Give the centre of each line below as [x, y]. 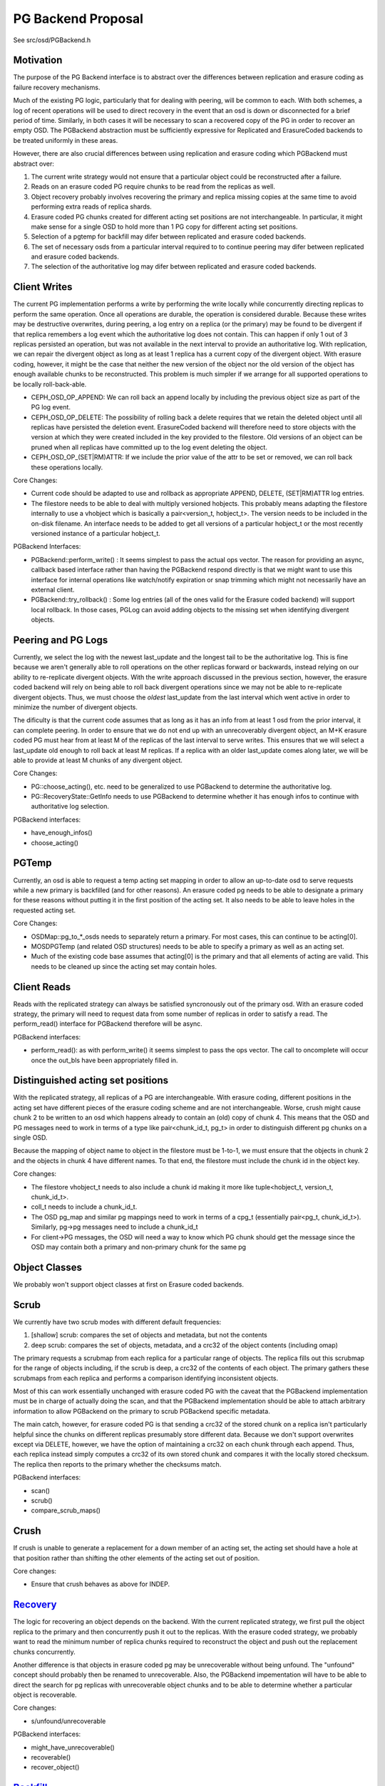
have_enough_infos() [62, 833]
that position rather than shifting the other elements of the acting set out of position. [137, 1558]
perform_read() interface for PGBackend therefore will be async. [108, 1024]
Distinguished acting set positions [91, 1081]
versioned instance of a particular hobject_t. [96, 533]
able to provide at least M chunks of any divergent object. [98, 760]
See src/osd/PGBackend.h [52, 40]
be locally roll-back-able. [50, 384]
